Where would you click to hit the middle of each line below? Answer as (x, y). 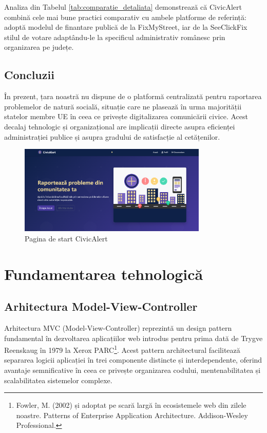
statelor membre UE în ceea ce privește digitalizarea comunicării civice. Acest (126, 116)
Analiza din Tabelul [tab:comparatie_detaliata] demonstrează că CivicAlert (123, 7)
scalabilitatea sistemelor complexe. (58, 380)
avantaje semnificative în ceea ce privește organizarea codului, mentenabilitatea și (132, 370)
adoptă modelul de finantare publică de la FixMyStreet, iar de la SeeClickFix (126, 27)
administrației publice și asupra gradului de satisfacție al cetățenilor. (112, 136)
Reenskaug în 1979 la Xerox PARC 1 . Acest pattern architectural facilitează (122, 349)
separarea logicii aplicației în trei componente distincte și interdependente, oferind (133, 360)
